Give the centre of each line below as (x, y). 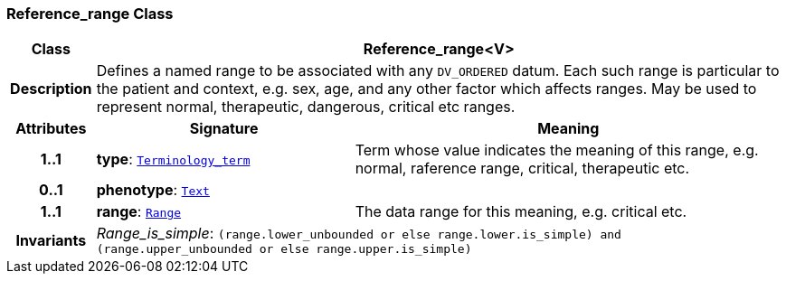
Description (51, 89)
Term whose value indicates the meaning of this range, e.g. (557, 150)
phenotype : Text (153, 190)
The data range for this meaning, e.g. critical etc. (521, 212)
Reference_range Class (90, 14)
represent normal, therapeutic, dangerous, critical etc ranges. (306, 107)
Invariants (51, 240)
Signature (224, 129)
